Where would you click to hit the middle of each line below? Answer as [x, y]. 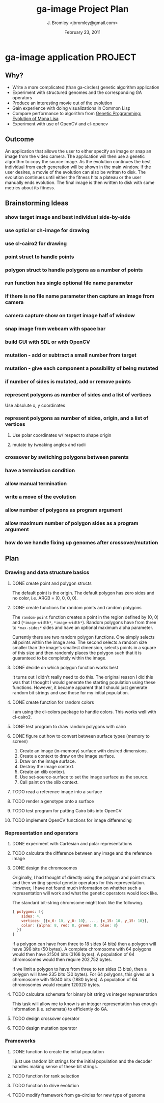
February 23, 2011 [82, 32]
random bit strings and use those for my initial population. [70, 692]
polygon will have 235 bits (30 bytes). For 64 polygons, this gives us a [83, 974]
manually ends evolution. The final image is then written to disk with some [80, 182]
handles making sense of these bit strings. [55, 1066]
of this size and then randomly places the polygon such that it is [77, 653]
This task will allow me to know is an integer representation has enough [84, 1004]
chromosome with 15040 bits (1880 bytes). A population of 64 [75, 980]
